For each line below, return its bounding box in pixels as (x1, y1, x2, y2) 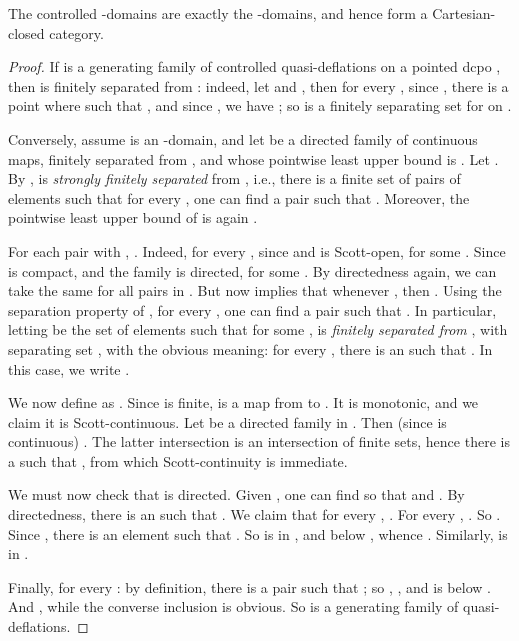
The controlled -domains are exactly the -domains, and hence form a (8, 3, 428, 23)
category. (49, 22, 104, 43)
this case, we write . (8, 358, 130, 379)
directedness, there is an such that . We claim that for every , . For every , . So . (8, 504, 501, 525)
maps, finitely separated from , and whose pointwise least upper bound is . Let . (8, 148, 499, 169)
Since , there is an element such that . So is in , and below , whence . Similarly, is (8, 523, 508, 544)
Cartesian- (432, 3, 496, 23)
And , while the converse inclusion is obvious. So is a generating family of (8, 596, 459, 617)
